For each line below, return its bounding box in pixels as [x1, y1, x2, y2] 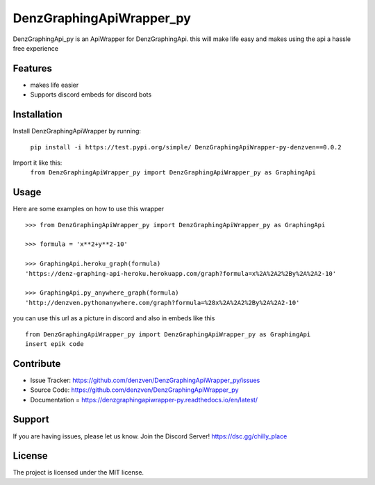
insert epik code [25, 340, 84, 347]
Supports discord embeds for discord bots [30, 90, 152, 99]
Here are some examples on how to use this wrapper [12, 205, 165, 213]
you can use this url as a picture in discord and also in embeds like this [12, 314, 215, 322]
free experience [12, 44, 59, 52]
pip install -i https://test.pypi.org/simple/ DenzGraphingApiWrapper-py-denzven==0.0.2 [30, 143, 342, 151]
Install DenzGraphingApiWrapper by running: [12, 127, 142, 135]
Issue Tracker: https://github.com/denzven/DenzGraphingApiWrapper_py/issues [30, 376, 260, 384]
